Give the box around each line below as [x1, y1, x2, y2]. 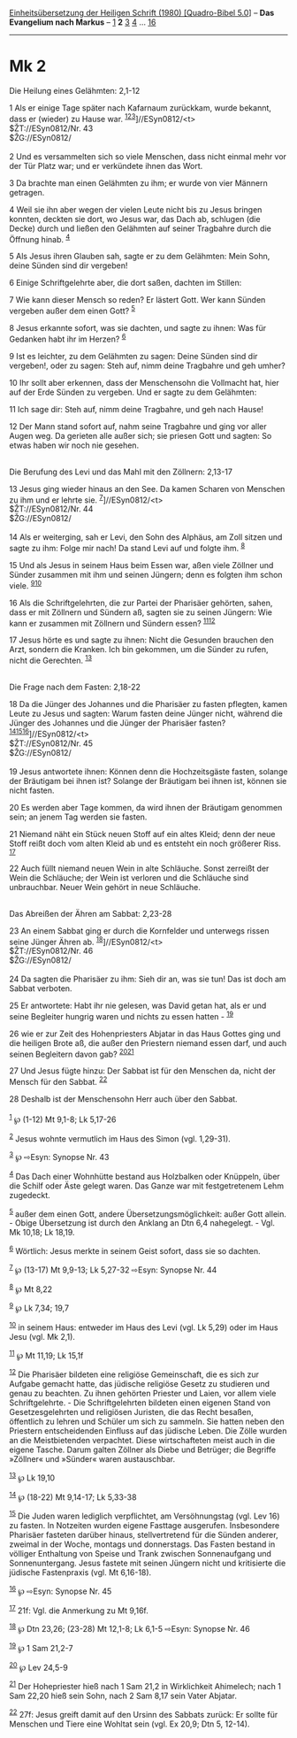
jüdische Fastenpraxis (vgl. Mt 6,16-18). [9, 1566, 152, 1578]
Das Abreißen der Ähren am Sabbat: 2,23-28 [9, 908, 172, 919]
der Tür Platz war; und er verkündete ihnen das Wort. [9, 160, 203, 171]
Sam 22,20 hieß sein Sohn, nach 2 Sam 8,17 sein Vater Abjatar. [9, 1690, 237, 1701]
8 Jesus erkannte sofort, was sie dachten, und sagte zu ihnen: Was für [9, 322, 267, 333]
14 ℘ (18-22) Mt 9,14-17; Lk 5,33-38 [9, 1490, 137, 1503]
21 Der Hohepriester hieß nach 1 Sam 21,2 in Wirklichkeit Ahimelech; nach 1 [9, 1680, 281, 1691]
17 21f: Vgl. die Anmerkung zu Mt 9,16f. [9, 1603, 148, 1616]
